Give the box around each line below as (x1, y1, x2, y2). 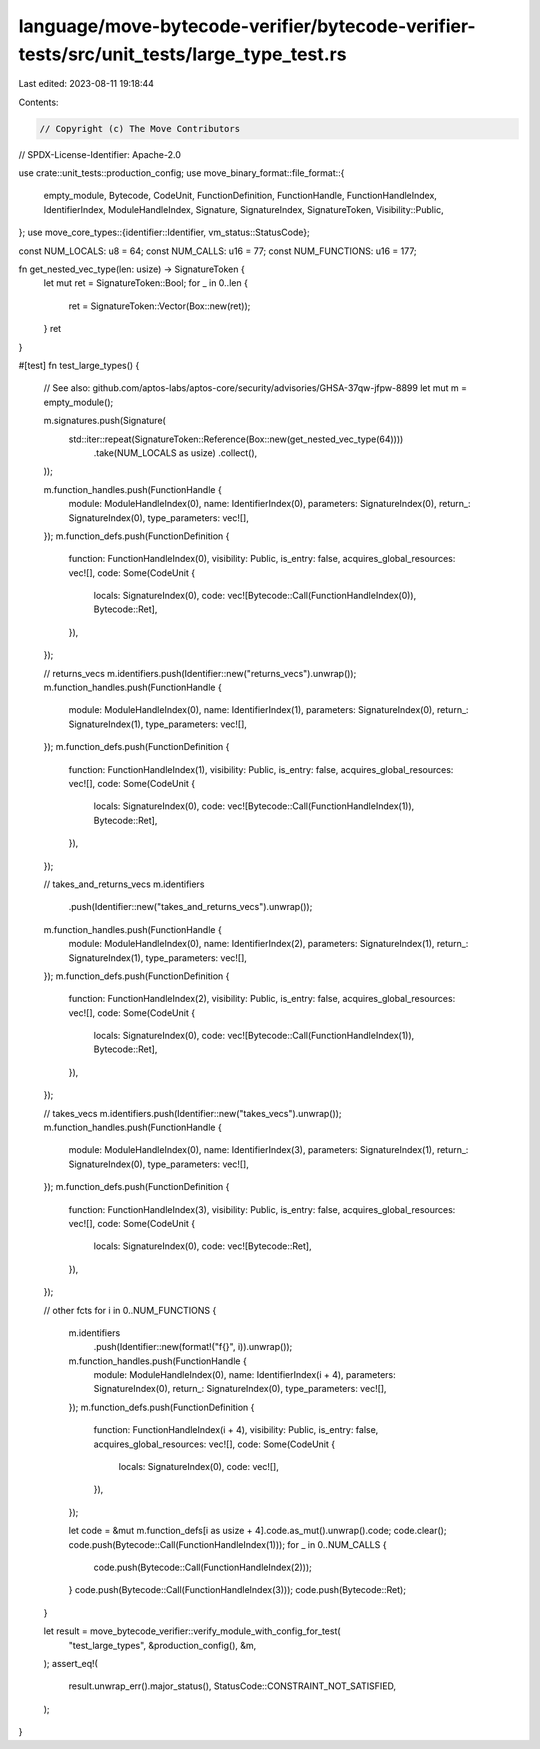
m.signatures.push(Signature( (43, 415, 167, 427)
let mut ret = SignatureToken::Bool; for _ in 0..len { (43, 277, 249, 289)
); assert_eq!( (43, 1657, 99, 1669)
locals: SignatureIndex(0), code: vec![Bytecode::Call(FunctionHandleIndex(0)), (93, 590, 417, 602)
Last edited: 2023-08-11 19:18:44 (18, 78, 155, 90)
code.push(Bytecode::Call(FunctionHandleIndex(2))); (93, 1561, 312, 1573)
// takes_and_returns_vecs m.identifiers (43, 878, 205, 890)
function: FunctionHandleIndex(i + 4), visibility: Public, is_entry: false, (93, 1424, 379, 1436)
